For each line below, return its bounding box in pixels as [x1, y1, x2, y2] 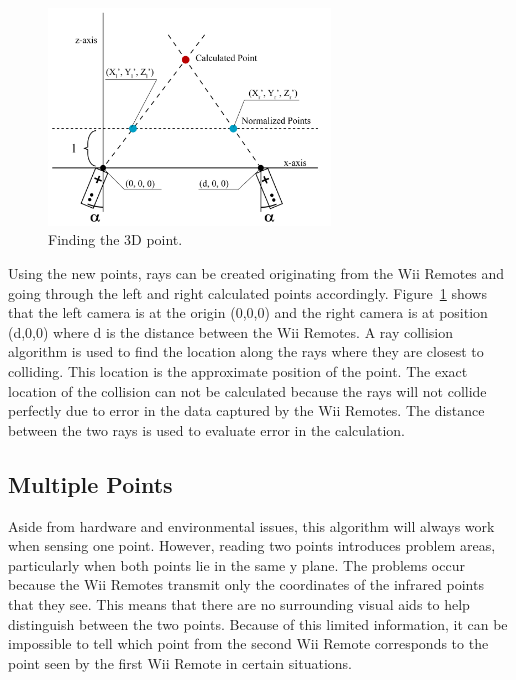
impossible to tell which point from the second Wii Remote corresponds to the [8, 633, 489, 654]
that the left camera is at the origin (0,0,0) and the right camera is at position [8, 302, 488, 323]
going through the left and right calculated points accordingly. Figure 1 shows [8, 282, 487, 303]
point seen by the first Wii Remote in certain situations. [8, 652, 352, 673]
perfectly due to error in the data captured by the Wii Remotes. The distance [8, 400, 485, 421]
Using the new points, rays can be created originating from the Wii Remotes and [8, 263, 505, 284]
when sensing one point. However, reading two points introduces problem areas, [8, 535, 496, 556]
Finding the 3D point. [48, 229, 183, 250]
